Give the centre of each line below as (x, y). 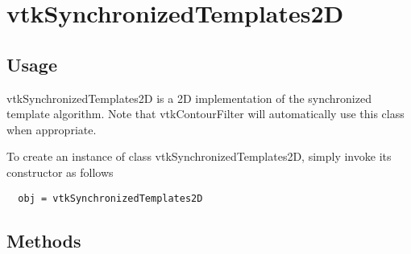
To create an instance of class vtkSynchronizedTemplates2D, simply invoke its (199, 156)
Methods (44, 240)
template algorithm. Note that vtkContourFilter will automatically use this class (205, 114)
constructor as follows (60, 172)
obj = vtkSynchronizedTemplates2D (110, 198)
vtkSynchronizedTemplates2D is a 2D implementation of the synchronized (189, 98)
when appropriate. (52, 129)
